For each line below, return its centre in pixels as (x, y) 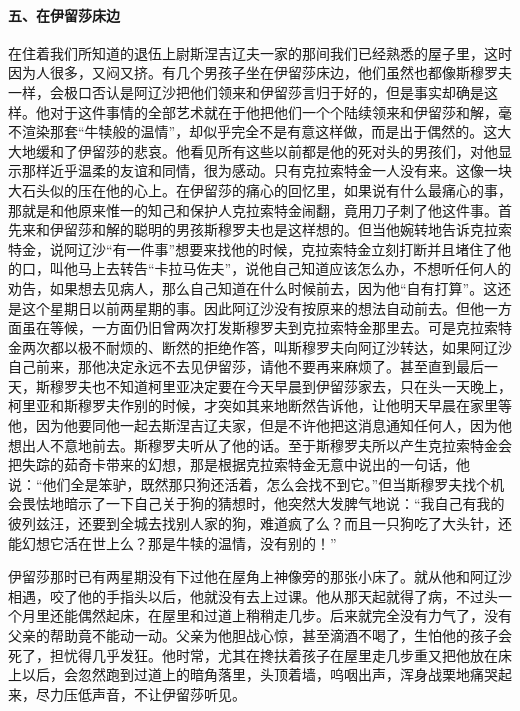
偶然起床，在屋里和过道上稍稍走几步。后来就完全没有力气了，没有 (294, 615)
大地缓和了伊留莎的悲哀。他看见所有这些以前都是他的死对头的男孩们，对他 (253, 150)
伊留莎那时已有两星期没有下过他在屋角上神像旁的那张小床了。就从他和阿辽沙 (260, 576)
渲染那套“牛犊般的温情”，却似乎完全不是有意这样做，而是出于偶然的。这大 (266, 131)
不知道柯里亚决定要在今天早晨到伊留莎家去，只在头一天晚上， (308, 385)
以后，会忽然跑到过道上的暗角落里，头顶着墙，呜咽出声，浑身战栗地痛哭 (259, 674)
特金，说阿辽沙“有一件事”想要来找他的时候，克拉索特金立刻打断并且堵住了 (253, 248)
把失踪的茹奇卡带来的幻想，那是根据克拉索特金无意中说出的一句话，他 (239, 464)
